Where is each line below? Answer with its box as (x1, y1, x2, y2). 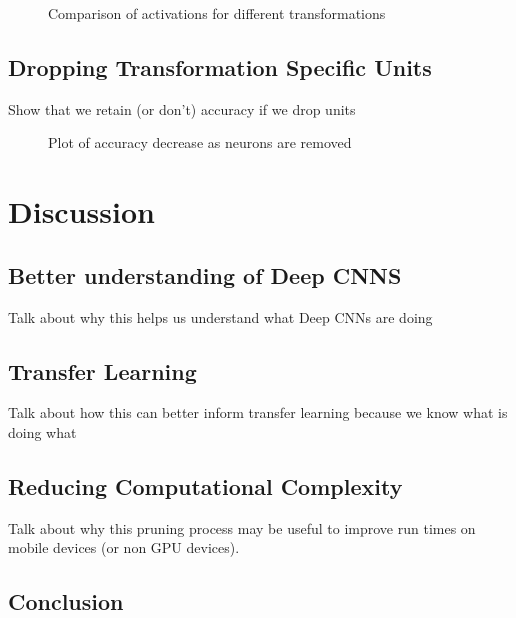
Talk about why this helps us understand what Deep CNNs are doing (8, 306, 433, 327)
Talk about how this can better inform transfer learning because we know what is (8, 402, 508, 423)
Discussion (8, 191, 155, 232)
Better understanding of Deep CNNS (8, 259, 402, 290)
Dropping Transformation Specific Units (8, 51, 432, 82)
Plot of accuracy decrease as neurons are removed (48, 132, 352, 153)
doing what (8, 421, 77, 442)
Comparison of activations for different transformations (48, 3, 386, 23)
